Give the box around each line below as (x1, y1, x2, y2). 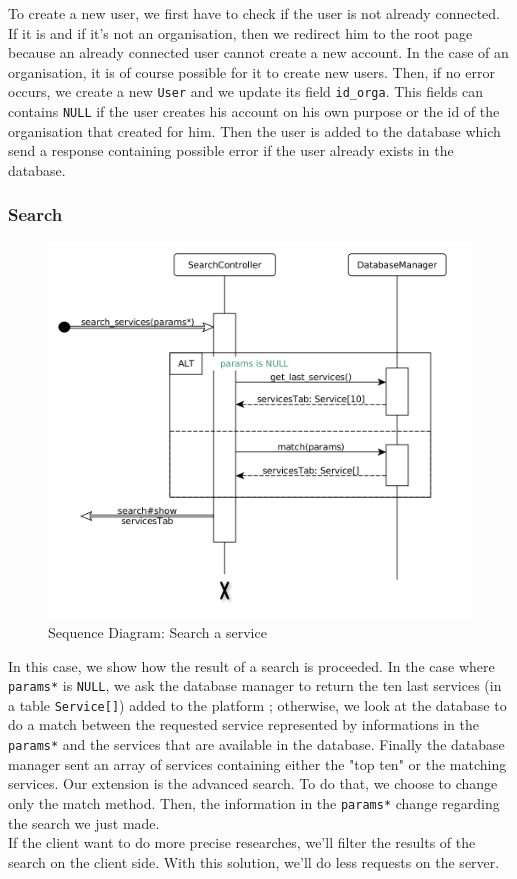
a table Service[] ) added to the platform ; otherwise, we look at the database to (8, 694, 507, 715)
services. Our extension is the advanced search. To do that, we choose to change (8, 773, 498, 794)
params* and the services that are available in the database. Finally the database (8, 734, 505, 755)
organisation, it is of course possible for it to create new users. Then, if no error (8, 61, 495, 82)
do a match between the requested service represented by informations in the (8, 714, 480, 735)
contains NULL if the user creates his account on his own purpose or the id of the (8, 101, 500, 122)
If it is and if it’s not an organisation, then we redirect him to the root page (8, 22, 473, 43)
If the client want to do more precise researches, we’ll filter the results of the (8, 832, 476, 853)
